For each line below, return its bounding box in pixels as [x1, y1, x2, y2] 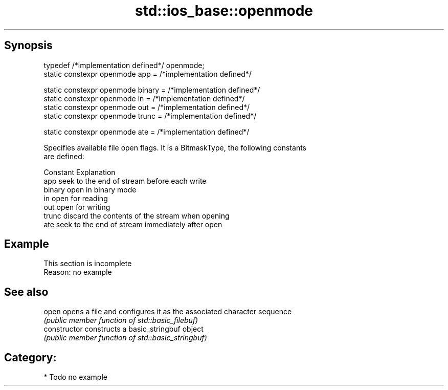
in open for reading [43, 193, 108, 203]
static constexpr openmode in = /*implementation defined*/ [43, 94, 245, 103]
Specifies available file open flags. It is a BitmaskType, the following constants [43, 143, 306, 152]
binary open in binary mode [43, 185, 137, 194]
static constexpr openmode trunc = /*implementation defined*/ [43, 111, 257, 120]
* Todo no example [43, 373, 107, 382]
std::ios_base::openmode [135, 2, 313, 19]
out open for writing [43, 202, 110, 211]
